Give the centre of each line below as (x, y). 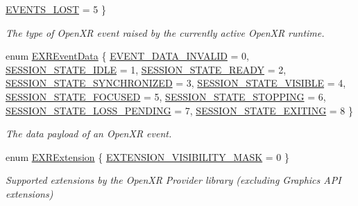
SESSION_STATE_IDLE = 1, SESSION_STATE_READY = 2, (146, 69)
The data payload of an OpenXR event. (89, 134)
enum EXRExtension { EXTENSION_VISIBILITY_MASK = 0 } (148, 156)
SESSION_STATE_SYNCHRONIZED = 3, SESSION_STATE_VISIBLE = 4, (176, 83)
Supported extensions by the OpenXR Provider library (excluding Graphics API (173, 180)
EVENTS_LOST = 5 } (56, 9)
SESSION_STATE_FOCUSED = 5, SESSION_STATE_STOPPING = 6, (166, 96)
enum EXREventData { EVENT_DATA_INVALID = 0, (127, 56)
